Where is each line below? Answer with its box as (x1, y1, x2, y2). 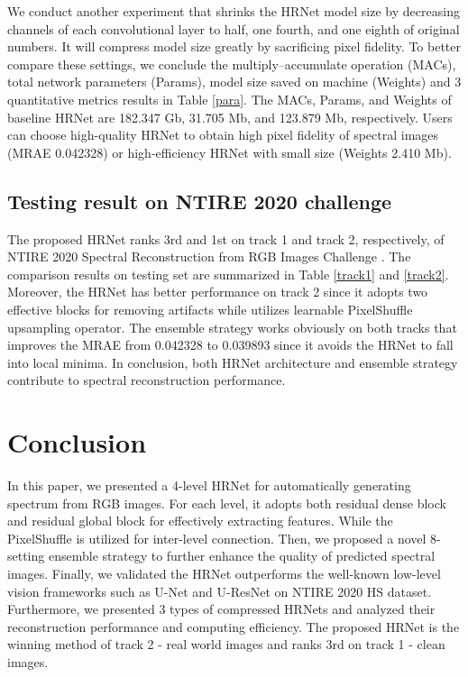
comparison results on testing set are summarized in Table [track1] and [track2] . (7, 264, 449, 283)
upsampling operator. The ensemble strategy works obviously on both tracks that (7, 317, 457, 336)
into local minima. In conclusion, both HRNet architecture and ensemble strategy (7, 352, 458, 371)
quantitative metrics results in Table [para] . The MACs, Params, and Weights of (7, 89, 452, 108)
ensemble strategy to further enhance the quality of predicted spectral (48, 546, 436, 565)
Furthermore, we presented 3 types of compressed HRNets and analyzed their (7, 599, 436, 618)
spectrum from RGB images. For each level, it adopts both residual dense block (7, 493, 446, 512)
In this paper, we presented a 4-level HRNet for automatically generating (7, 476, 411, 495)
